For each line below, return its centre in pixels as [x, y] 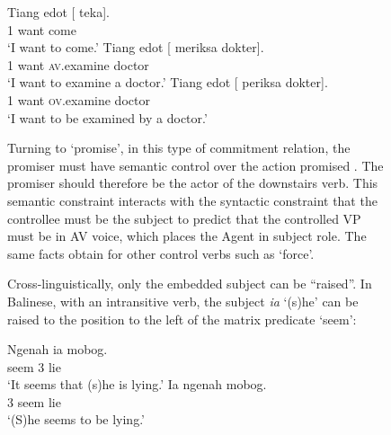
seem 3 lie [34, 366]
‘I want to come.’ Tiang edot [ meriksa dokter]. [136, 47]
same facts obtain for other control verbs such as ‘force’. [161, 253]
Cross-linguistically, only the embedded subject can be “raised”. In [190, 284]
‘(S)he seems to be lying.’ [76, 419]
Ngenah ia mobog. [58, 349]
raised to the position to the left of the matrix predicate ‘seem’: [182, 319]
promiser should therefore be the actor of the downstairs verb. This [193, 183]
